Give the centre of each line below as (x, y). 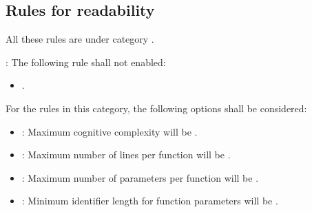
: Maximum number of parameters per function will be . (140, 177)
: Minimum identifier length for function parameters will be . (150, 201)
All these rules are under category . (80, 39)
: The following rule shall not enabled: (86, 62)
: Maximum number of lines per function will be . (126, 155)
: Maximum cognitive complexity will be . (110, 131)
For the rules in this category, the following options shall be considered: (156, 108)
